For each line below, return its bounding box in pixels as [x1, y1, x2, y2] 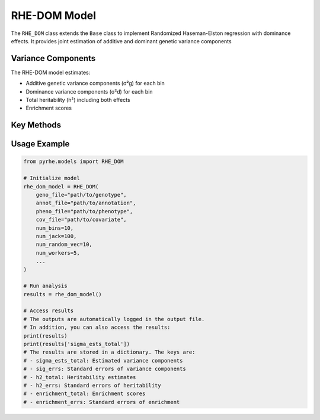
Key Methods [11, 120, 62, 130]
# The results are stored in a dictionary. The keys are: [23, 349, 196, 355]
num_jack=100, [36, 233, 77, 239]
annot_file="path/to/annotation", [36, 200, 136, 207]
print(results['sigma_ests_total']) [23, 341, 130, 348]
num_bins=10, [36, 225, 74, 231]
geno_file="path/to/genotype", [36, 191, 127, 198]
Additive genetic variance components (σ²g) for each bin [25, 80, 165, 87]
